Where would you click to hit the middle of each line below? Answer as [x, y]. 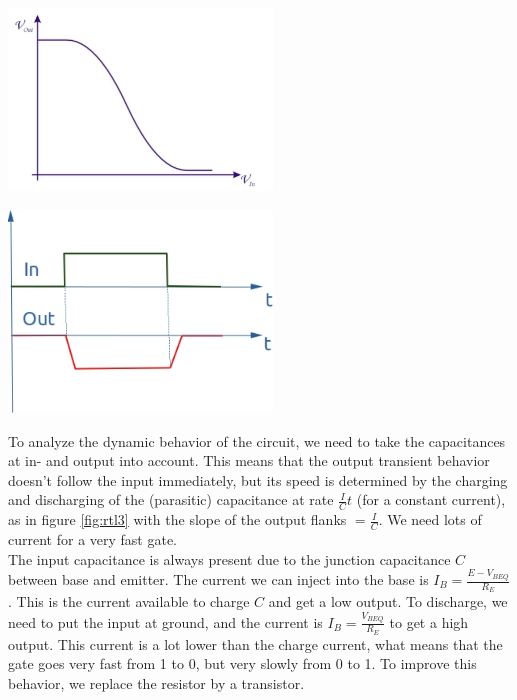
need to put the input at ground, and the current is [165, 621]
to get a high [429, 621]
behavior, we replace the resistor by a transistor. [156, 682]
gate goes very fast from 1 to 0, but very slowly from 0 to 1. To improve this [242, 663]
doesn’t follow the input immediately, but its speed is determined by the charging [258, 479]
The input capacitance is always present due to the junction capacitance [229, 558]
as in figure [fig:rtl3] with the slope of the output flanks [177, 519]
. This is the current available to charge [129, 601]
